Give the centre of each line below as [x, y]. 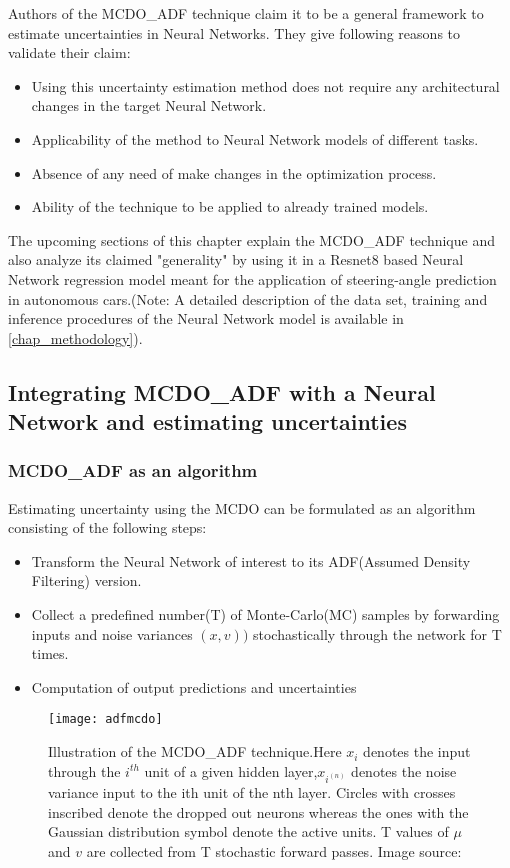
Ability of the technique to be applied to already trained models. [230, 206]
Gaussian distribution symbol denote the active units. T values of [248, 831]
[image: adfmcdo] [105, 719]
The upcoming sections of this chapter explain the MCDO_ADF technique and [251, 239]
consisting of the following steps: [107, 527]
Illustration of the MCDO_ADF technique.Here [195, 751]
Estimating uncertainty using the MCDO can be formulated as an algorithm [242, 507]
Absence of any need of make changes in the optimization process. [234, 172]
